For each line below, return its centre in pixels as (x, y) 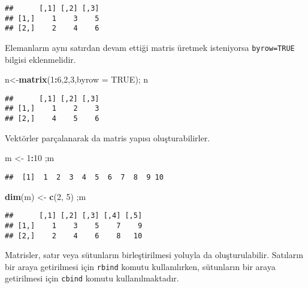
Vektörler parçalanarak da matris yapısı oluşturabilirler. (108, 137)
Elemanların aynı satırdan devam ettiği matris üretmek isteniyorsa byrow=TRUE (150, 47)
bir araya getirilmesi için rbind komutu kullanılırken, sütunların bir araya (140, 266)
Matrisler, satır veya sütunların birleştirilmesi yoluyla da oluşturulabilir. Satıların (154, 255)
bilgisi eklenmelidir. (40, 59)
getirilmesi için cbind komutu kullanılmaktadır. (92, 278)
